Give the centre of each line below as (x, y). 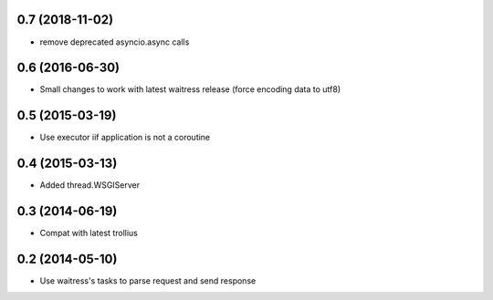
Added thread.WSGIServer (90, 185)
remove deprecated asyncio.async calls (115, 42)
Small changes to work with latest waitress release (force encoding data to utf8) (190, 89)
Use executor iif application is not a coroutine (125, 138)
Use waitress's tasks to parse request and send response (148, 281)
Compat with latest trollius (89, 233)
